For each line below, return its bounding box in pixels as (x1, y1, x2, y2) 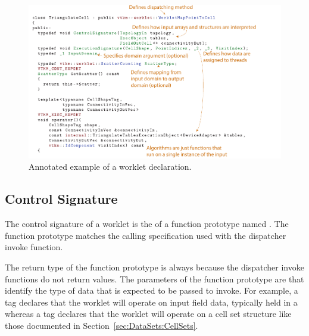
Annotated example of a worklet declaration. (29, 160, 192, 173)
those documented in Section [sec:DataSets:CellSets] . (5, 319, 198, 332)
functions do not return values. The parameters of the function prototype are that (5, 272, 304, 285)
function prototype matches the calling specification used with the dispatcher (5, 229, 286, 241)
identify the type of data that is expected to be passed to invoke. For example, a (5, 284, 298, 297)
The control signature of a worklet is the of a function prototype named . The (5, 217, 289, 230)
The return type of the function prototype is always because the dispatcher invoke (5, 261, 304, 273)
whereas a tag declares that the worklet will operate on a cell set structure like (5, 307, 292, 320)
